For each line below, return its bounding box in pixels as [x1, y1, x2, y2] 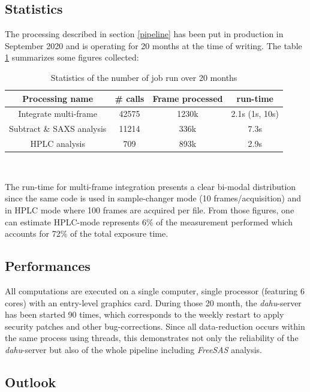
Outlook [5, 372, 56, 391]
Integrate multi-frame [18, 107, 97, 120]
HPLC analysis [30, 137, 85, 150]
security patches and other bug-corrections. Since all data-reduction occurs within [5, 319, 305, 332]
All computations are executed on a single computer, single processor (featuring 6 [5, 284, 305, 297]
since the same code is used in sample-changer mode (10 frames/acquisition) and [5, 192, 302, 204]
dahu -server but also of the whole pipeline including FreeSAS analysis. [5, 343, 263, 355]
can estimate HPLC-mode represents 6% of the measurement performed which [5, 215, 293, 228]
